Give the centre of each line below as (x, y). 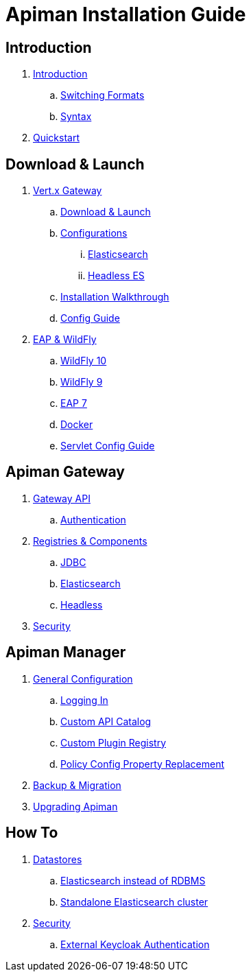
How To (32, 833)
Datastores (58, 859)
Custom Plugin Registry (113, 742)
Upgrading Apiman (75, 806)
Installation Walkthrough (115, 297)
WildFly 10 (84, 361)
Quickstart (57, 138)
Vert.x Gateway (68, 191)
